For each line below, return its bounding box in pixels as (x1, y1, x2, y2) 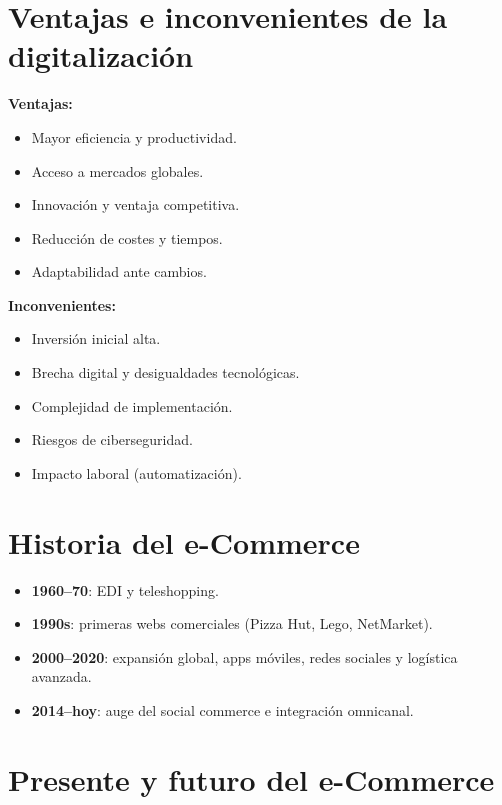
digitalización (8, 35, 194, 76)
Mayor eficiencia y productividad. (31, 126, 237, 147)
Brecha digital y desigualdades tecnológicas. (31, 362, 300, 383)
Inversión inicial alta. (31, 328, 161, 349)
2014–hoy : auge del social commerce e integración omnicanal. (31, 699, 414, 720)
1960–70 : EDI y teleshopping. (31, 579, 219, 600)
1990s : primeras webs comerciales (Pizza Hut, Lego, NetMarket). (31, 613, 433, 634)
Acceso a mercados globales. (31, 160, 204, 181)
